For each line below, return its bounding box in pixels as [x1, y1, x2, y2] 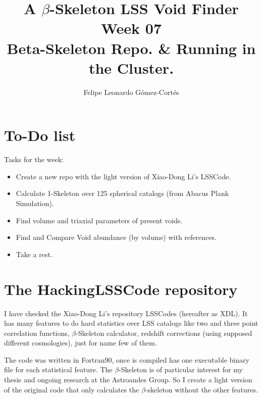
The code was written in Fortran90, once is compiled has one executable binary [4, 354, 249, 365]
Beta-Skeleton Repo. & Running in [7, 37, 256, 58]
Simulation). [16, 198, 54, 208]
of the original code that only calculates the [4, 384, 139, 394]
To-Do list [4, 125, 76, 145]
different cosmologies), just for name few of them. [4, 337, 157, 348]
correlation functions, [4, 327, 70, 338]
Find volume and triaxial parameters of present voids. [16, 215, 183, 225]
